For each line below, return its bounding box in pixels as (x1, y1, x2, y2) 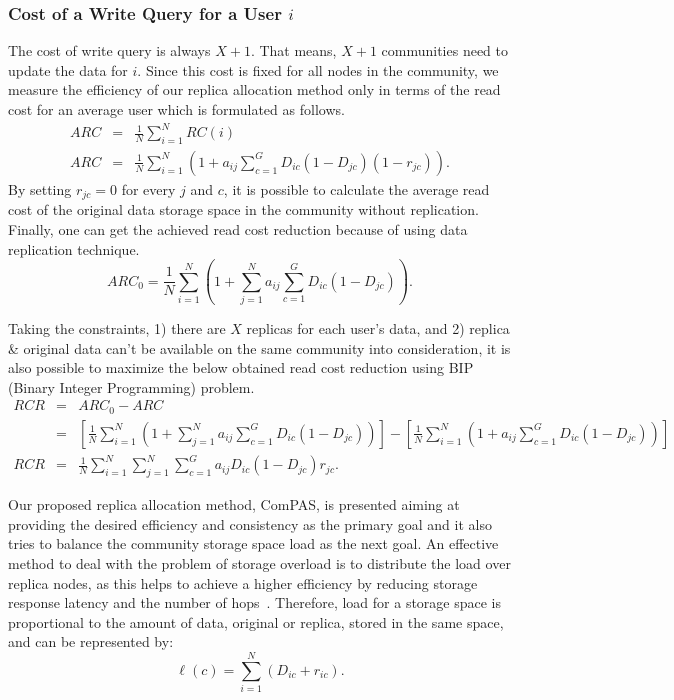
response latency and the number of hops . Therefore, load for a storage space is (8, 592, 502, 613)
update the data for (8, 59, 128, 80)
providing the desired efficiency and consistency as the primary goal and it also (8, 513, 492, 534)
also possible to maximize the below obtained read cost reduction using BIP (8, 357, 474, 378)
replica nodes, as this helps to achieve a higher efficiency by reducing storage (8, 572, 478, 593)
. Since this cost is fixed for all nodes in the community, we (137, 59, 499, 80)
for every (121, 178, 176, 199)
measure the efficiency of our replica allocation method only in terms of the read (8, 79, 501, 100)
